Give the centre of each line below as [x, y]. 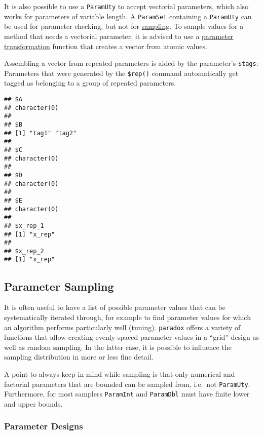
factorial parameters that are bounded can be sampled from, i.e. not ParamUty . [127, 384]
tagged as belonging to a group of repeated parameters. [90, 83]
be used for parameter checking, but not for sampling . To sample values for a [124, 26]
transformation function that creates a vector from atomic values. [106, 46]
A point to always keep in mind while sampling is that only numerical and [120, 373]
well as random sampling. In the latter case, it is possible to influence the [118, 347]
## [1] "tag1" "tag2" [41, 133]
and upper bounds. [33, 403]
